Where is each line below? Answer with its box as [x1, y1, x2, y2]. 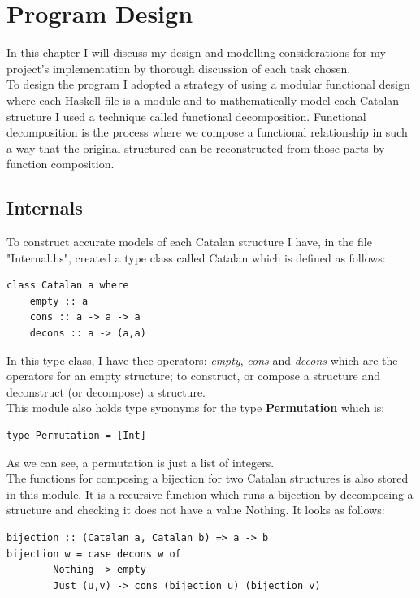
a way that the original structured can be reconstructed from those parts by [6, 139, 385, 156]
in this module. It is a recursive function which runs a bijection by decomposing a [6, 485, 414, 502]
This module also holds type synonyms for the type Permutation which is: [6, 399, 385, 416]
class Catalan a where [6, 279, 129, 292]
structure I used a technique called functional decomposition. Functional [6, 107, 366, 124]
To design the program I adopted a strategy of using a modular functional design [6, 76, 410, 93]
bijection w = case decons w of [6, 548, 181, 560]
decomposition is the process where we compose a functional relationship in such [6, 123, 408, 141]
